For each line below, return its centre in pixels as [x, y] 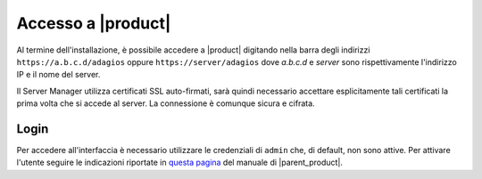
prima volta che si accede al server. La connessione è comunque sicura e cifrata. [166, 103]
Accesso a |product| [94, 23]
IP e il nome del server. [58, 75]
